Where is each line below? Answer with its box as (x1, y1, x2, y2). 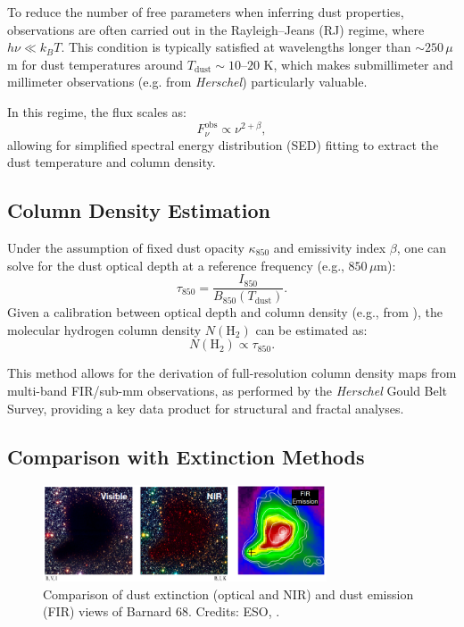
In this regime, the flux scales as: (7, 102, 186, 121)
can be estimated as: (255, 320, 368, 339)
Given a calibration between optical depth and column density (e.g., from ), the (7, 303, 443, 322)
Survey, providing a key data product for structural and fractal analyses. (7, 398, 404, 417)
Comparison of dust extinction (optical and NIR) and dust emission (43, 584, 414, 603)
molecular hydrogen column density (7, 320, 202, 339)
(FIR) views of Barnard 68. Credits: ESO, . (43, 602, 280, 621)
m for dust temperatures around (7, 54, 184, 73)
